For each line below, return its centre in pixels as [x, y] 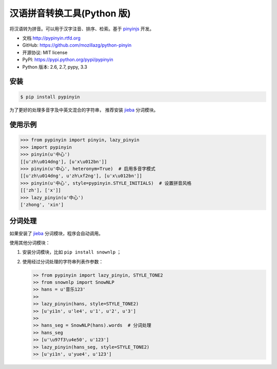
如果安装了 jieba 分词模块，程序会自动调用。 [56, 233]
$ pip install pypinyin [50, 97]
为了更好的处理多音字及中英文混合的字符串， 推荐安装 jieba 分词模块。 [84, 110]
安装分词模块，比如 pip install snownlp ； [72, 252]
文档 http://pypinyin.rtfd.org [51, 38]
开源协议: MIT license [45, 52]
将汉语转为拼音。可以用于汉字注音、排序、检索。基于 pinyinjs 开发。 [82, 29]
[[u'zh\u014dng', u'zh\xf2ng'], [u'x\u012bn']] [81, 176]
